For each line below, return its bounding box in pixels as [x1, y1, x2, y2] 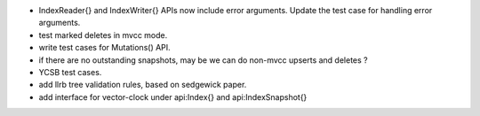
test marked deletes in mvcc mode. [38, 29, 168, 40]
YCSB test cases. [38, 66, 102, 77]
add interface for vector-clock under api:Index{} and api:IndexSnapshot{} [38, 91, 308, 102]
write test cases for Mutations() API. [38, 43, 171, 53]
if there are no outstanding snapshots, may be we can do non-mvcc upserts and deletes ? [38, 54, 368, 66]
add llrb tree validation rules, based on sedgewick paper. [38, 80, 247, 90]
